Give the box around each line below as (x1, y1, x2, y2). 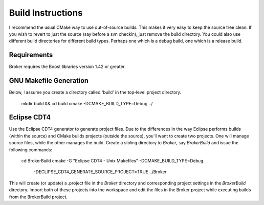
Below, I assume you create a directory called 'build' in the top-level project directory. (9, 90, 181, 95)
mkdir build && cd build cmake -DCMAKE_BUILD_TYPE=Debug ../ (21, 100, 153, 106)
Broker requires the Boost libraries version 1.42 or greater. (9, 64, 126, 69)
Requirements (9, 51, 53, 59)
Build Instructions (9, 7, 83, 18)
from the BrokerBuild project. (9, 194, 68, 200)
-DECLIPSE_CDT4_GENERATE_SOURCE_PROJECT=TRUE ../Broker (33, 169, 167, 175)
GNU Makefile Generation (9, 76, 89, 85)
